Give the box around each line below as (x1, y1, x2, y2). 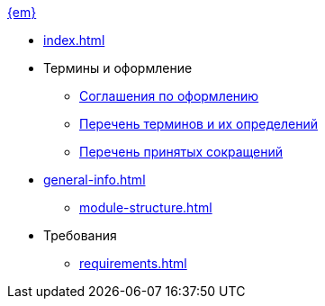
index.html (43, 32, 105, 48)
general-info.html (43, 172, 146, 187)
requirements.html (79, 256, 187, 271)
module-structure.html (79, 200, 212, 215)
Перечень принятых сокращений (79, 144, 284, 159)
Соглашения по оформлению (79, 88, 259, 103)
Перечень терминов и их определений (79, 116, 318, 131)
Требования (43, 228, 117, 243)
